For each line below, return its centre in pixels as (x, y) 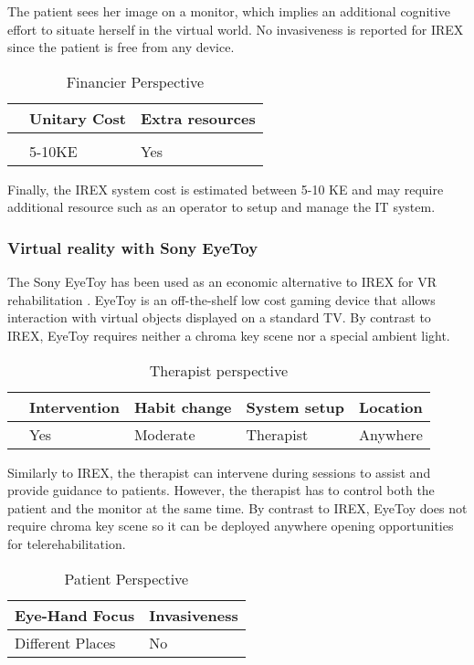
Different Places (65, 642)
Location (391, 406)
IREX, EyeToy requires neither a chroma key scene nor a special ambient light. (229, 335)
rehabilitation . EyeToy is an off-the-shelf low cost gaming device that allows (221, 299)
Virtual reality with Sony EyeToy (133, 247)
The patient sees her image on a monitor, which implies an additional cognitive (229, 11)
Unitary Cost (78, 118)
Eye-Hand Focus (75, 615)
